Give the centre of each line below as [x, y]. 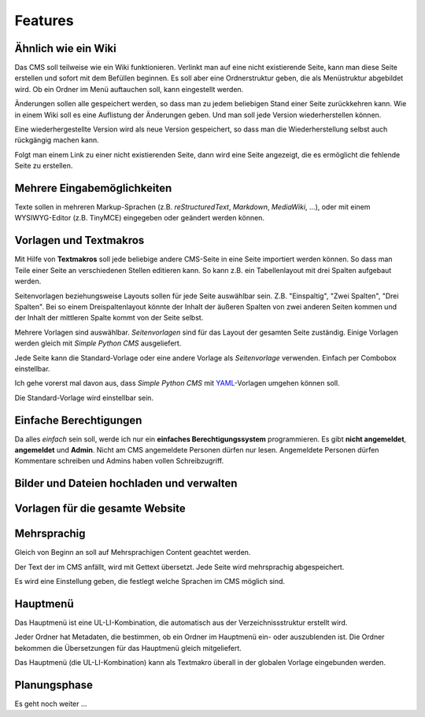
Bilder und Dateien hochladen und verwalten [126, 484]
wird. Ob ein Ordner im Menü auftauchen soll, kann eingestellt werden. [129, 89]
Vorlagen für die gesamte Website [100, 509]
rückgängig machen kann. [57, 140]
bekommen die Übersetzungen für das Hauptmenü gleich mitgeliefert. [128, 648]
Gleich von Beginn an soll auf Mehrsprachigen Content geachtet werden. [133, 553]
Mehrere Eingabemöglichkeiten [93, 188]
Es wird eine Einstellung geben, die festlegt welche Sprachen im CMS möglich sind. [150, 582]
